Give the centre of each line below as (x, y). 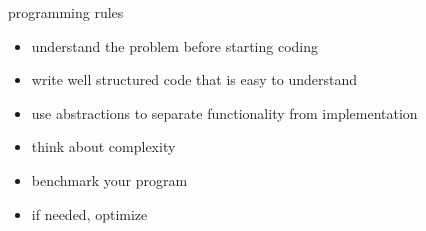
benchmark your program (109, 179)
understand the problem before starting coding (174, 45)
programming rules (66, 12)
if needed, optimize (89, 213)
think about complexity (103, 146)
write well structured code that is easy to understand (194, 79)
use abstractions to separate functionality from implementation (224, 112)
